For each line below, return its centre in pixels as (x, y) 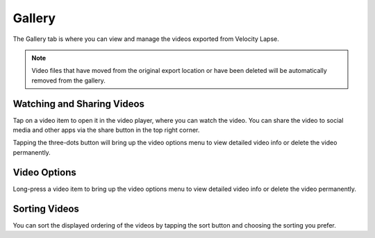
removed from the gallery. (68, 80)
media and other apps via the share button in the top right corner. (106, 130)
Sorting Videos (46, 209)
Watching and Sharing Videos (79, 104)
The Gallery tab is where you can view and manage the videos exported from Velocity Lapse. (146, 39)
